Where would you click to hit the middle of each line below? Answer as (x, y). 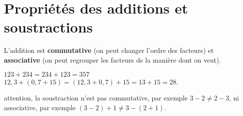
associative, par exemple (40, 107)
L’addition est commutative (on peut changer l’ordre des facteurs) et (109, 50)
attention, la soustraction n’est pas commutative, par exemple (96, 98)
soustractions (49, 27)
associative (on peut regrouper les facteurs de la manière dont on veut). (113, 59)
